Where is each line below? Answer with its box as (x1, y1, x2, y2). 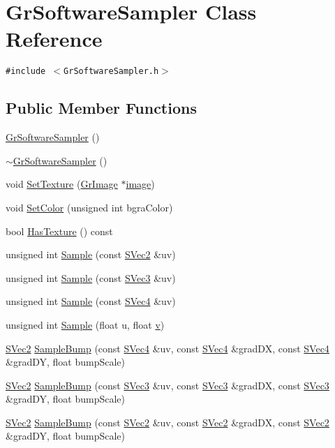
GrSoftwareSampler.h (64, 66, 159, 77)
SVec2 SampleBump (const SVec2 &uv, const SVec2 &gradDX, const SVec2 (6, 415, 329, 429)
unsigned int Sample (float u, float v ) (6, 317, 165, 331)
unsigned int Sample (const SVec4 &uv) (6, 294, 176, 308)
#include (6, 66, 46, 77)
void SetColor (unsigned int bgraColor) (6, 200, 173, 214)
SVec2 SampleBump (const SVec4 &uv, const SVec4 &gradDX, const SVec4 (6, 341, 329, 355)
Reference (6, 24, 103, 53)
